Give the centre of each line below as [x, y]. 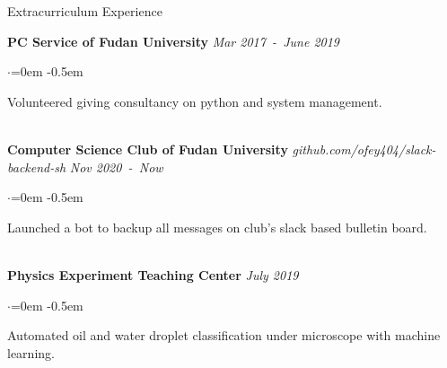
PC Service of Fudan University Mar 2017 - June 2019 [174, 41]
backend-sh [37, 166]
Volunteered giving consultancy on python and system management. [195, 101]
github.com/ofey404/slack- [364, 149]
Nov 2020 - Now [116, 166]
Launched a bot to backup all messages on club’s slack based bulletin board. [217, 227]
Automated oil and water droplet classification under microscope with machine [224, 335]
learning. [31, 352]
